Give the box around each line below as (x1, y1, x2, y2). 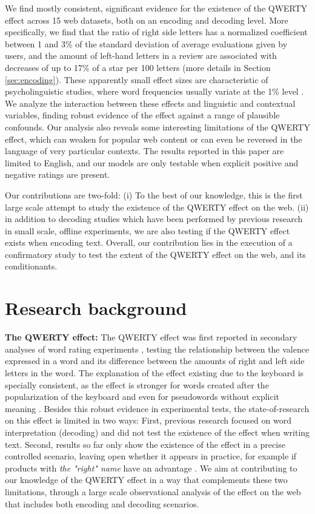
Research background (5, 296, 187, 320)
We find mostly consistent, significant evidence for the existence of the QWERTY (5, 2, 308, 14)
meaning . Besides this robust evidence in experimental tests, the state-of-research (5, 402, 310, 414)
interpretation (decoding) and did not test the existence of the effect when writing (5, 425, 310, 438)
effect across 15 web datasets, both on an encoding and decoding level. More (5, 13, 288, 26)
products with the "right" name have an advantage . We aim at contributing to (5, 461, 297, 474)
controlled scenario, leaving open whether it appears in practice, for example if (5, 450, 297, 462)
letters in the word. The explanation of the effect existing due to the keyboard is (5, 366, 304, 379)
